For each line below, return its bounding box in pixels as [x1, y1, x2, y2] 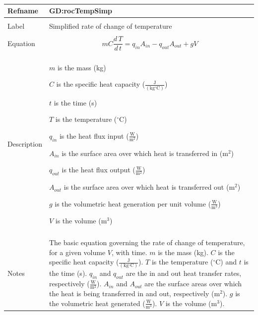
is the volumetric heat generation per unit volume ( [55, 198, 211, 209]
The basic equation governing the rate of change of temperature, [49, 237, 245, 247]
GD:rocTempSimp [49, 5, 113, 16]
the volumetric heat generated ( [49, 298, 145, 308]
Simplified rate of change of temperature [49, 21, 172, 31]
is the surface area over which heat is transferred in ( [62, 148, 223, 158]
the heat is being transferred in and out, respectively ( [49, 288, 214, 299]
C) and [215, 257, 237, 267]
